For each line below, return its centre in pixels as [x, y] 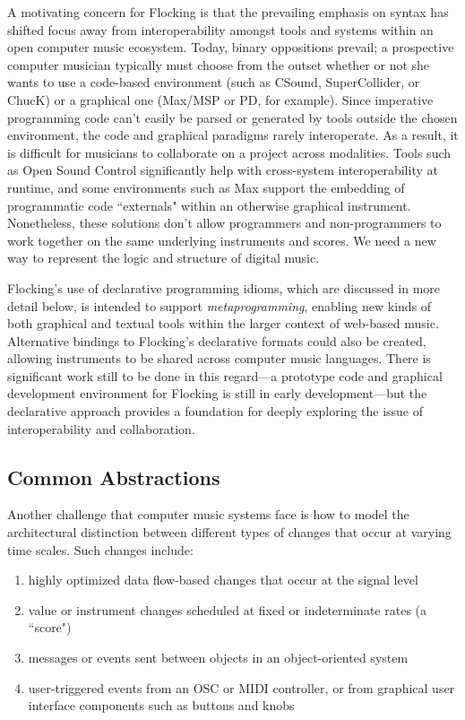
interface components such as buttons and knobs [161, 705]
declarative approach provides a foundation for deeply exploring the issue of [215, 411]
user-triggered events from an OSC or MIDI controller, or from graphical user [241, 687]
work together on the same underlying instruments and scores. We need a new [222, 240]
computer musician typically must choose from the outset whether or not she [219, 64]
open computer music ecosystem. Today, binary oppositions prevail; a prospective [231, 47]
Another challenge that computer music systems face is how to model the [208, 514]
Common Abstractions [114, 477]
